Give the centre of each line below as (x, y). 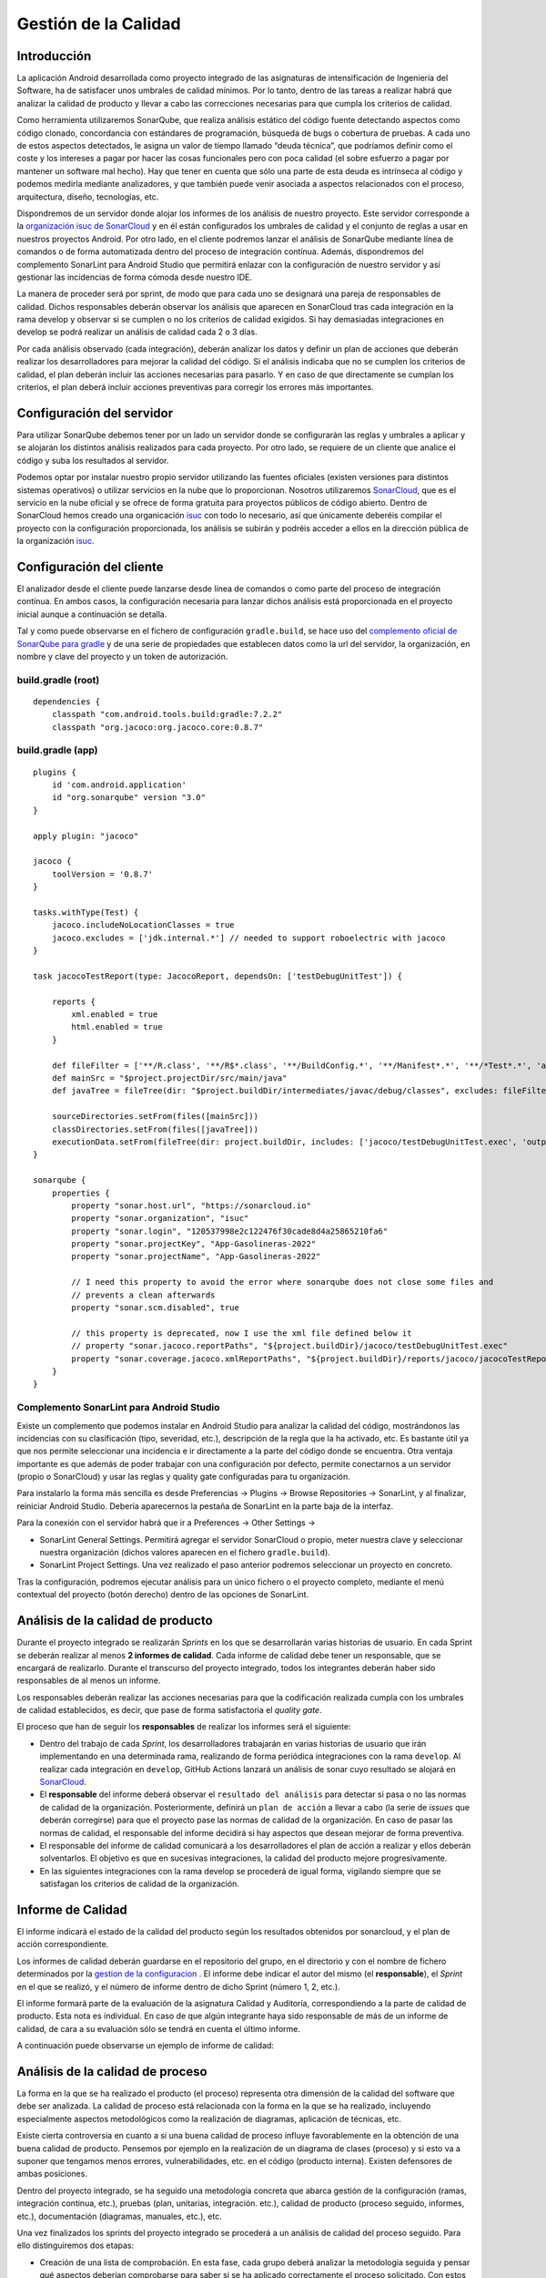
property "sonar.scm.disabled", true (156, 1308)
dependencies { (67, 701)
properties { (81, 1193)
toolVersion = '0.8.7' (102, 874)
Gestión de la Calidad (99, 24)
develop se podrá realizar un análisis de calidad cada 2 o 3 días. (137, 332)
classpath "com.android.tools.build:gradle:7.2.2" (167, 714)
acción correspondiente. (63, 1945)
